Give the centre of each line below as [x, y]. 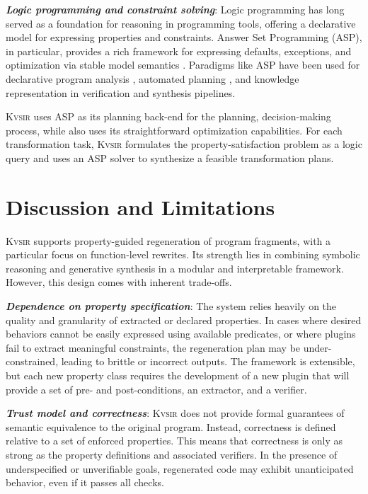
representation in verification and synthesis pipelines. [121, 92]
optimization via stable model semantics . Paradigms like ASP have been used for [183, 65]
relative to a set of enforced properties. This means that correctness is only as [174, 441]
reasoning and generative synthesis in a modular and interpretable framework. [175, 268]
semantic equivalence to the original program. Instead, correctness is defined [171, 426]
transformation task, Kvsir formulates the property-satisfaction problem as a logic [184, 144]
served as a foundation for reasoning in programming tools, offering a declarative [181, 23]
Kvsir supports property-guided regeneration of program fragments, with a [168, 240]
